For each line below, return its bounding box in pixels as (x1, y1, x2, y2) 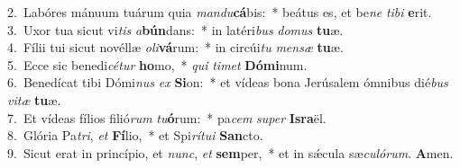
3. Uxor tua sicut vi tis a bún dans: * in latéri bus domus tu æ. (7, 20, 344, 39)
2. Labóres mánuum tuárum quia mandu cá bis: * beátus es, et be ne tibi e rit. (7, 3, 432, 21)
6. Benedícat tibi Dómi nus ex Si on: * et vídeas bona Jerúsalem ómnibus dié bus (7, 73, 448, 92)
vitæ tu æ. (7, 90, 61, 109)
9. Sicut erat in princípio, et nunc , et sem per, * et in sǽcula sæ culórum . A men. (7, 143, 454, 162)
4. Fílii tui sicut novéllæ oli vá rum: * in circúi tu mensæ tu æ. (7, 38, 344, 57)
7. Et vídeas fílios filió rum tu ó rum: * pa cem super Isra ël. (7, 108, 327, 127)
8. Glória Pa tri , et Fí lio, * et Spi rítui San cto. (7, 126, 263, 145)
